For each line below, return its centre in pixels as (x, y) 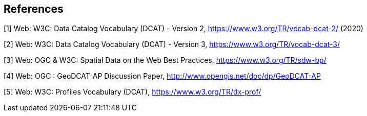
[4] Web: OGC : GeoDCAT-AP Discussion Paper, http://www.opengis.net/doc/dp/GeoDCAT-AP (162, 76)
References (34, 9)
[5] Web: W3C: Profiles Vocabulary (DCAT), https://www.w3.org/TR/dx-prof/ (132, 92)
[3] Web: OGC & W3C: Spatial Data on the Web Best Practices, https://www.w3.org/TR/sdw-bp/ (165, 60)
